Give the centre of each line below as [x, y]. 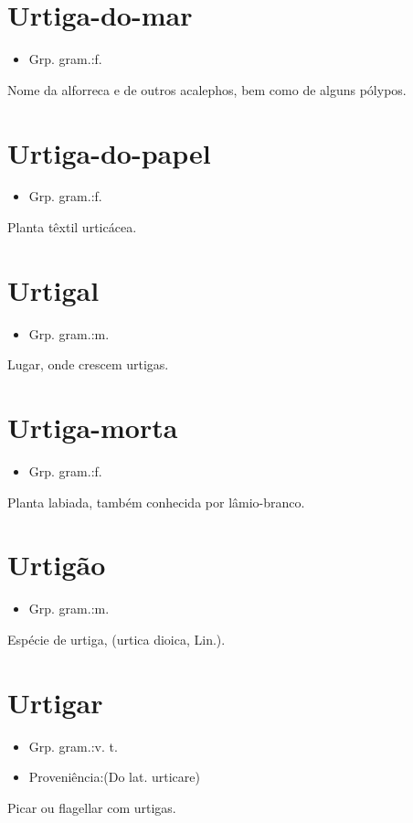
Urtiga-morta [93, 428]
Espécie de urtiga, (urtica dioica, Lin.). [116, 639]
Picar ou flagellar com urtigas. [92, 807]
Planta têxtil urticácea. [72, 227]
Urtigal [53, 289]
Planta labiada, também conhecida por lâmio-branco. [156, 502]
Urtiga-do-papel [109, 152]
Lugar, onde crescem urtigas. [88, 364]
